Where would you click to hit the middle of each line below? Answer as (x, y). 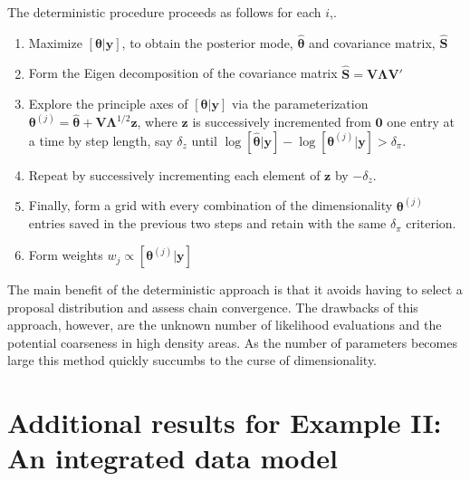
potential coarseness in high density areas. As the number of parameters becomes (232, 342)
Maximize (55, 42)
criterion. (431, 223)
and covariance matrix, (372, 42)
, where (157, 122)
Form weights (66, 255)
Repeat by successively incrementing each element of (174, 174)
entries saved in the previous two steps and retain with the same (207, 223)
